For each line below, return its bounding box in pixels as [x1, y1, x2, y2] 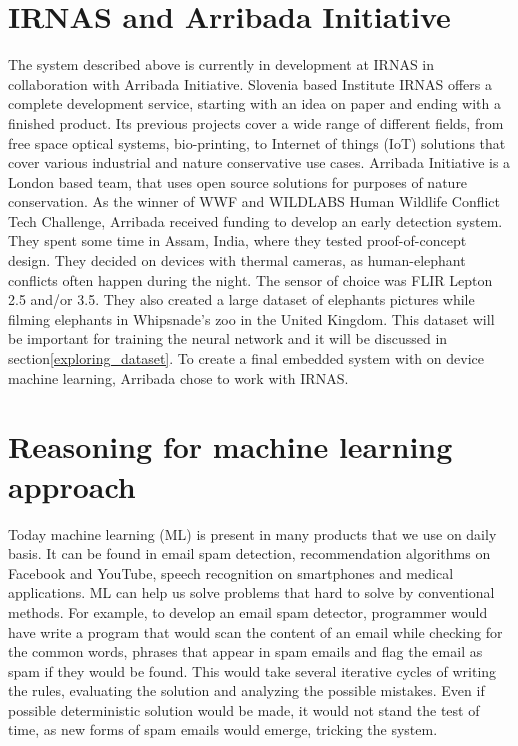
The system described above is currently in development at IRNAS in [8, 54, 435, 75]
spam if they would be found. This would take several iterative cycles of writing [8, 660, 497, 681]
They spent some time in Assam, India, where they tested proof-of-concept [8, 230, 467, 251]
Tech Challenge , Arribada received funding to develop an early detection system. [8, 210, 503, 231]
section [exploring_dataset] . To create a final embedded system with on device [8, 348, 484, 369]
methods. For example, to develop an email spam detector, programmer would [8, 601, 488, 622]
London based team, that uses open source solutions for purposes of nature [8, 171, 468, 192]
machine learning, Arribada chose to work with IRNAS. [8, 367, 349, 388]
